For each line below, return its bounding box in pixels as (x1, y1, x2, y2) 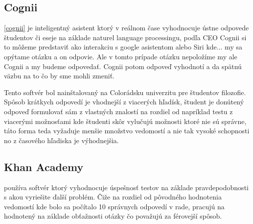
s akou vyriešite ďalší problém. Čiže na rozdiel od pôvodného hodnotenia (4, 192, 222, 202)
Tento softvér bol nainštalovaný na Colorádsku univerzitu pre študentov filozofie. (4, 87, 246, 97)
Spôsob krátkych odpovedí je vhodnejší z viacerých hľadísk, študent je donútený (4, 97, 244, 107)
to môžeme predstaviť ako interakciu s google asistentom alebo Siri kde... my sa (4, 42, 242, 52)
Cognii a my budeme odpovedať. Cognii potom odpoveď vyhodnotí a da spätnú (4, 61, 242, 71)
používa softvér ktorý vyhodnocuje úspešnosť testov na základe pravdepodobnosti (4, 182, 249, 192)
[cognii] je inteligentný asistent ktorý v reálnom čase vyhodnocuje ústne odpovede (4, 23, 249, 33)
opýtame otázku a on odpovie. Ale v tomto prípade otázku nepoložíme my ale (4, 51, 237, 61)
